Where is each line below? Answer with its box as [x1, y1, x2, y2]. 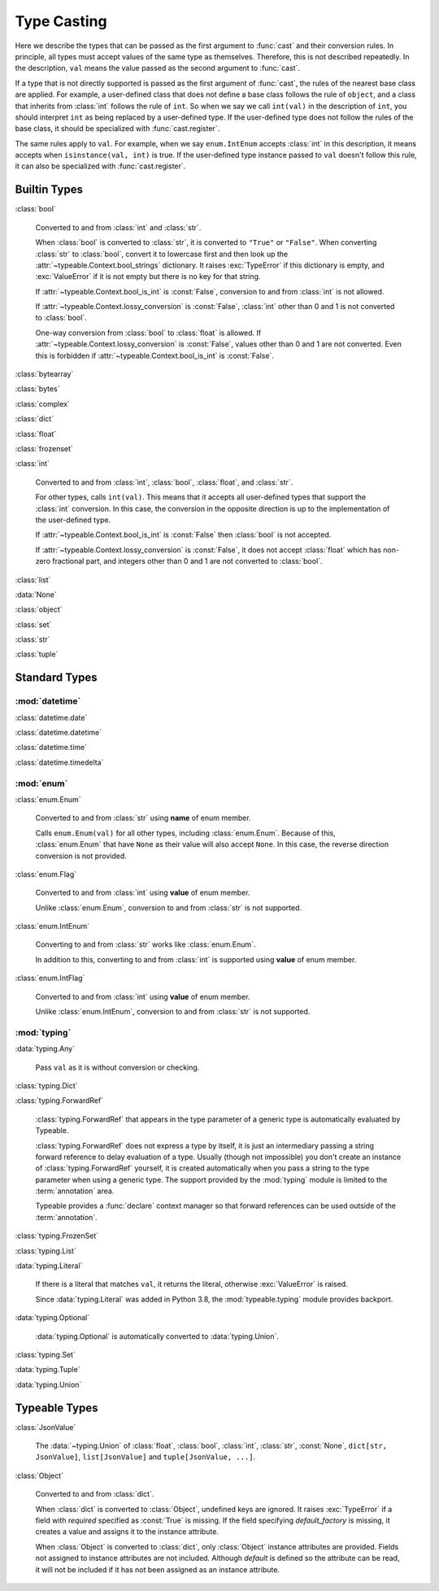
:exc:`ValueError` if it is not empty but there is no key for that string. [35, 272, 261, 281]
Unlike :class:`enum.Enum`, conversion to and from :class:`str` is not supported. [35, 903, 302, 913]
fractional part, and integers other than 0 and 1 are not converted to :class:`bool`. [52, 556, 323, 566]
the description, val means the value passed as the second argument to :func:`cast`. [15, 63, 301, 73]
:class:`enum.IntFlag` [15, 973, 85, 983]
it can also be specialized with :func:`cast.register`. [15, 161, 186, 171]
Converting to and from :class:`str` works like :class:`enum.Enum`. [35, 939, 256, 949]
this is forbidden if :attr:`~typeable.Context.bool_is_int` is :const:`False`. [35, 351, 274, 360]
